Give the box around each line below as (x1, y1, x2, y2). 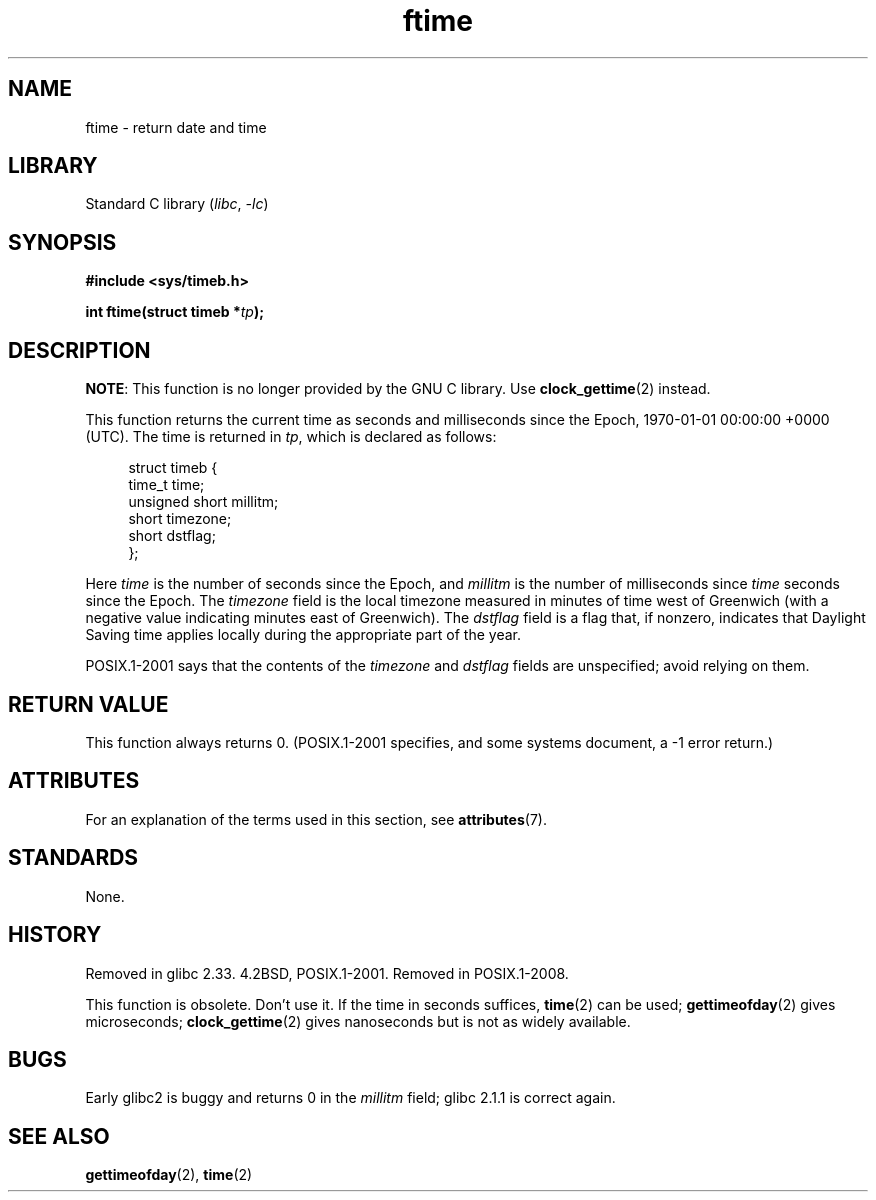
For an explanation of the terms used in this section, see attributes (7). (85, 810, 547, 828)
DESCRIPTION (8, 337, 151, 363)
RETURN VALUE (8, 691, 169, 717)
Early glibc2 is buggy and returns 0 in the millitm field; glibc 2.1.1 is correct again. (85, 1089, 616, 1107)
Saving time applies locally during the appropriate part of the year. (85, 626, 521, 644)
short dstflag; (128, 527, 216, 545)
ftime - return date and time (85, 118, 267, 136)
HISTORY (8, 922, 102, 948)
